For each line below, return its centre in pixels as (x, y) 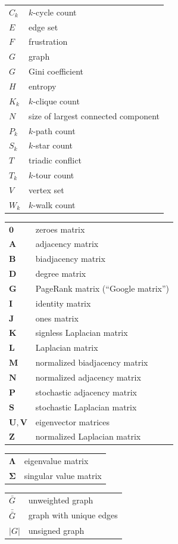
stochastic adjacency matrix (86, 392)
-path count (54, 130)
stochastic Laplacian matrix (86, 407)
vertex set (46, 189)
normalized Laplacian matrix (88, 436)
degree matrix (61, 273)
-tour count (54, 175)
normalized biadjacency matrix (92, 362)
